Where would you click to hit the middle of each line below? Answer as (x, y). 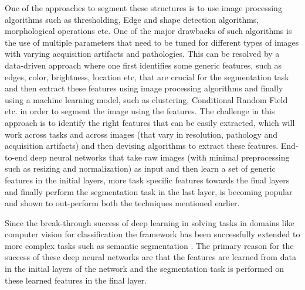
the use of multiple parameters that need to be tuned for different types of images (152, 42)
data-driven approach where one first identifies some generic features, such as (143, 65)
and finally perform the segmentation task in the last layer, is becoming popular (149, 191)
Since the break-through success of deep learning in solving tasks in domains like (150, 222)
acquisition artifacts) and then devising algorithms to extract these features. (142, 146)
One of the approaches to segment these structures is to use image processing (143, 8)
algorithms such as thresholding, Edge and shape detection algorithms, (132, 19)
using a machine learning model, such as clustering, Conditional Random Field (146, 99)
